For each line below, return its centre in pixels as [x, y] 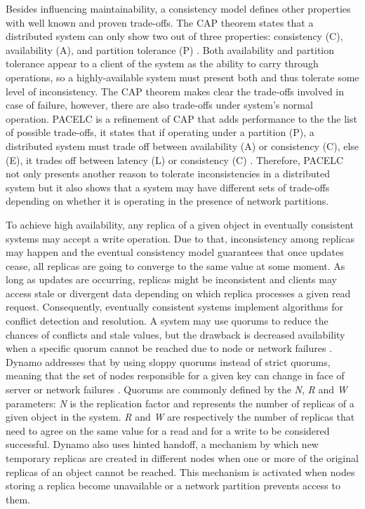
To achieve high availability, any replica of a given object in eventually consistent [180, 224]
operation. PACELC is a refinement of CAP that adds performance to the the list [181, 118]
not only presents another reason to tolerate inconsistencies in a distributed [168, 174]
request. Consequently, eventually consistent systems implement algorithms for [174, 307]
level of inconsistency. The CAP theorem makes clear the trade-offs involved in [175, 91]
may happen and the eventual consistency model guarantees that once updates [175, 252]
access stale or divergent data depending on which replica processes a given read [178, 293]
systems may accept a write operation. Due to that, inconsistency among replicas [180, 238]
